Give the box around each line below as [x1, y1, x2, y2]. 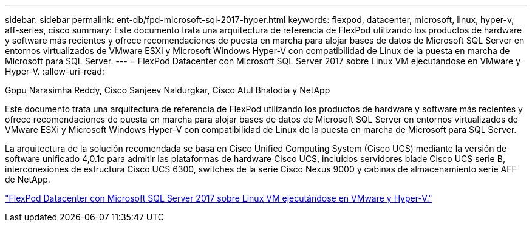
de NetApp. [5, 174, 50, 185]
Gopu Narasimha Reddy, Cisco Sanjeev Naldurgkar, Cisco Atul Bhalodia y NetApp [5, 85, 330, 95]
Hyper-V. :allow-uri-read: [5, 66, 104, 76]
